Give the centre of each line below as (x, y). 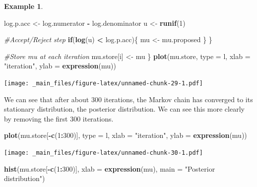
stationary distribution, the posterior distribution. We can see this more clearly (124, 109)
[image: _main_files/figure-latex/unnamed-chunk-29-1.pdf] (103, 83)
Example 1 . (24, 6)
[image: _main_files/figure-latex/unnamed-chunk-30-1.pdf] (103, 153)
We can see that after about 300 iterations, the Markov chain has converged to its (128, 99)
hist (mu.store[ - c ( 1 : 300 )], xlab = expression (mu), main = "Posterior (110, 168)
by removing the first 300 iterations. (59, 118)
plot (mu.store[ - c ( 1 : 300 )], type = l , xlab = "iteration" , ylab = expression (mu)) (126, 135)
